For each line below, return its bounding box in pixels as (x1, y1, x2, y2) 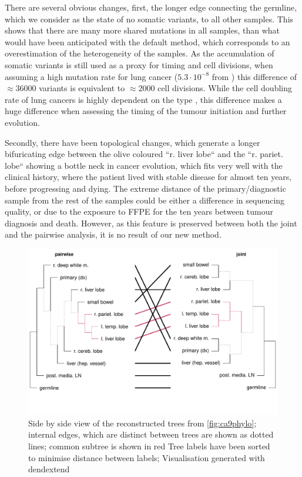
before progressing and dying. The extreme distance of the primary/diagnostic (5, 182, 286, 194)
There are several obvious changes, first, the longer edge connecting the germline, (5, 1, 297, 13)
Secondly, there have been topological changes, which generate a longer (5, 136, 260, 148)
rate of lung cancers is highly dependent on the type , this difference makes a (5, 93, 282, 105)
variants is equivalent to (39, 82, 125, 94)
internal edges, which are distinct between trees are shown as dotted (28, 428, 274, 441)
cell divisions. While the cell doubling (157, 82, 293, 94)
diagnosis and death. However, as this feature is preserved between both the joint (5, 216, 297, 229)
